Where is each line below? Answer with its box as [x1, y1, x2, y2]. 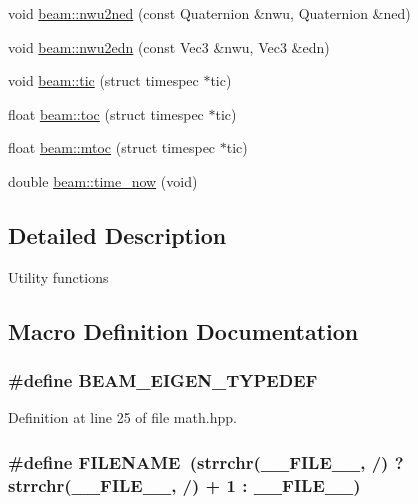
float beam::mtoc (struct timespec [8, 137, 216, 158]
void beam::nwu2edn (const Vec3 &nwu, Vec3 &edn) [8, 36, 330, 57]
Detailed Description [8, 219, 227, 250]
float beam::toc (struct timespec [8, 103, 204, 124]
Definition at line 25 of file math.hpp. [8, 407, 237, 428]
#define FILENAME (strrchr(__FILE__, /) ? [8, 449, 404, 474]
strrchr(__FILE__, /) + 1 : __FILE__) [8, 472, 361, 497]
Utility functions [8, 266, 109, 287]
